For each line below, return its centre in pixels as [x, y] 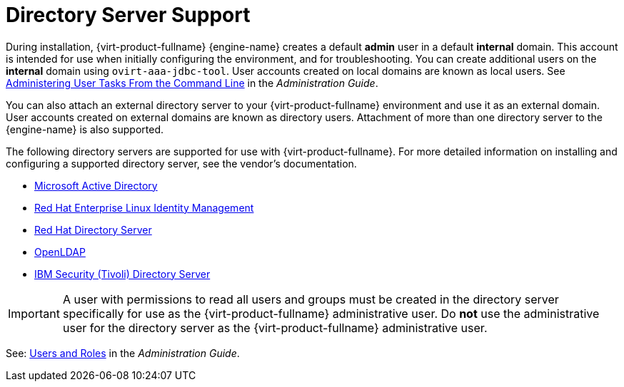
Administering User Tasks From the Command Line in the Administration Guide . [192, 83]
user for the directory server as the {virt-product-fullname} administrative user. [275, 327]
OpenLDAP [60, 252]
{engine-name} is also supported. [85, 129]
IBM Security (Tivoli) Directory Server [122, 274]
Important [34, 313]
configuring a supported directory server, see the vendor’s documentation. [181, 163]
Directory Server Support [128, 15]
